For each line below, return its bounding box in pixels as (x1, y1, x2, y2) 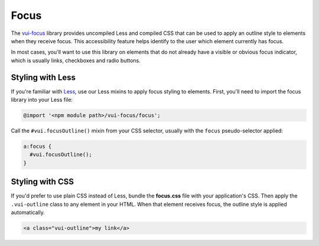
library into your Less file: (11, 96, 73, 103)
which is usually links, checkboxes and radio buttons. (11, 57, 141, 64)
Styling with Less (11, 72, 76, 82)
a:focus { (23, 143, 52, 150)
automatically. (11, 209, 45, 216)
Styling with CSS (11, 177, 74, 187)
